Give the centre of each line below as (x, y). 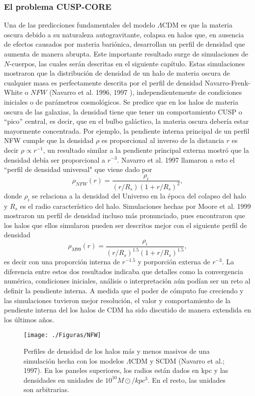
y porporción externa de (174, 262)
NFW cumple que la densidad (49, 140)
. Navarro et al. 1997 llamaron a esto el (176, 159)
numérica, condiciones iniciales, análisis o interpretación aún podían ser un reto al (127, 281)
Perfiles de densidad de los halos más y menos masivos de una (117, 351)
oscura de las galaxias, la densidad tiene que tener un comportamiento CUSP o (123, 111)
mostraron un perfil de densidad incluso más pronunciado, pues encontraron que (125, 215)
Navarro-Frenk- (227, 82)
